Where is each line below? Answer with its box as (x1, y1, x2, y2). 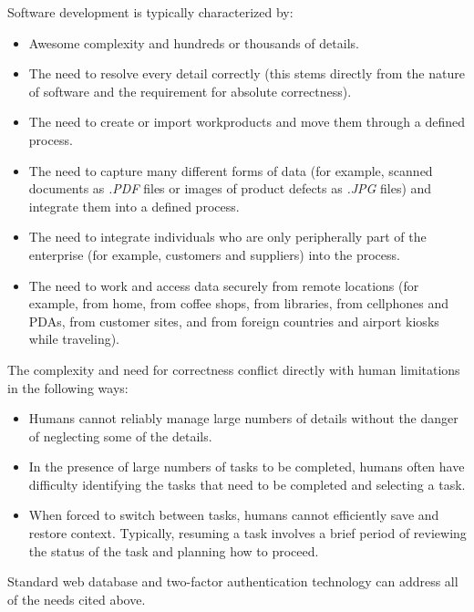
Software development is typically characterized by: (7, 3, 294, 21)
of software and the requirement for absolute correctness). (28, 81, 352, 100)
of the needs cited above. (7, 589, 146, 608)
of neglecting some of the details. (28, 426, 212, 445)
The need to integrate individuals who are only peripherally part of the (28, 227, 427, 246)
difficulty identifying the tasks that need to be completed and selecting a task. (28, 474, 466, 493)
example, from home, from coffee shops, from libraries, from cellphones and (28, 294, 448, 313)
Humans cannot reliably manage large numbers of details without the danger (28, 409, 459, 428)
